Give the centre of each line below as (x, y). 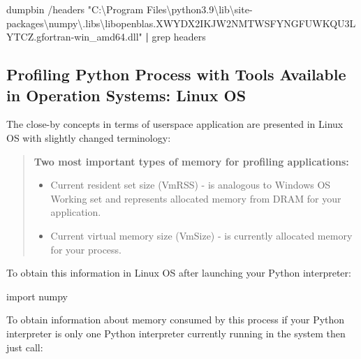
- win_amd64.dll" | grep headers (138, 37)
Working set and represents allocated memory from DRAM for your (196, 198)
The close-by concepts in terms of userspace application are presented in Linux (175, 124)
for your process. (86, 249)
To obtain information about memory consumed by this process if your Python (176, 320)
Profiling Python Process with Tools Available (176, 74)
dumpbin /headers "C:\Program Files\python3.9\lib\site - (130, 9)
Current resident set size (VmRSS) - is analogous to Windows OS (191, 185)
